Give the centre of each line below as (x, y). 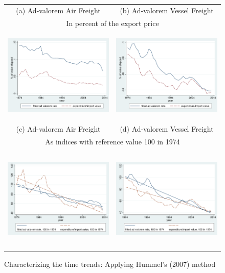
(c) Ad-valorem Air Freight (58, 129)
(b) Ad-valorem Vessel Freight (167, 10)
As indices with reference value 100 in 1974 (112, 141)
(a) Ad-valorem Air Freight (58, 10)
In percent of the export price (112, 23)
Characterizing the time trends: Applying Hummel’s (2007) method (110, 264)
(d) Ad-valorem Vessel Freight (167, 129)
